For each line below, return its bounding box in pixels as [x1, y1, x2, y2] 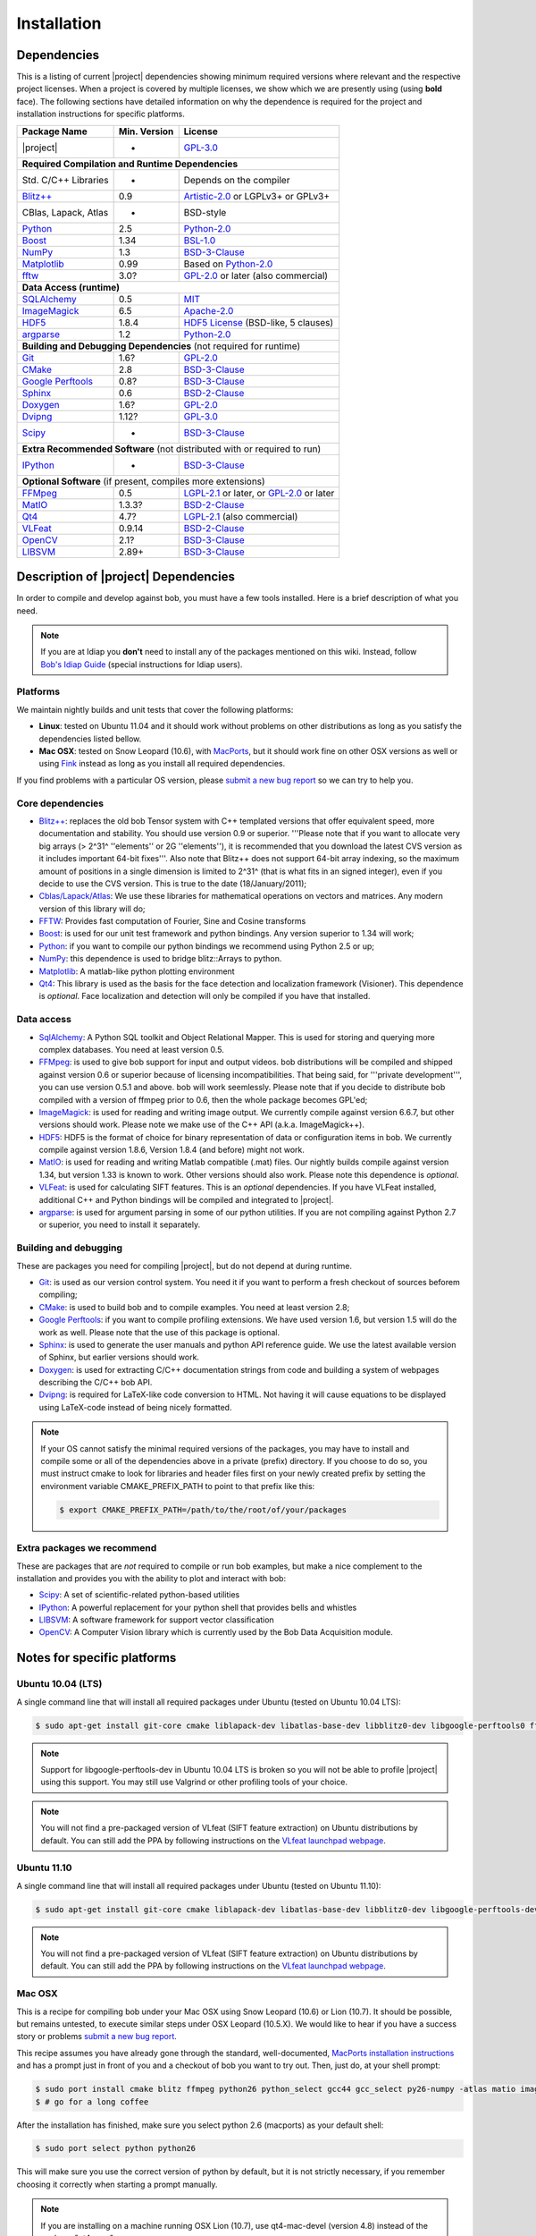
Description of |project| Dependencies [16, 569, 236, 585]
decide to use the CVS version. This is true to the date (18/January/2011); [38, 877, 307, 889]
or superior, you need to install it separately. [38, 1219, 201, 1230]
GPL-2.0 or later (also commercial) [183, 269, 329, 282]
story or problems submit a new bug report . [16, 2031, 178, 2042]
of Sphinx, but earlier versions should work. [38, 1351, 200, 1363]
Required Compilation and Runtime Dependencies [21, 157, 239, 170]
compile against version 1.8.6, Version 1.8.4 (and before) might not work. [38, 1145, 306, 1156]
